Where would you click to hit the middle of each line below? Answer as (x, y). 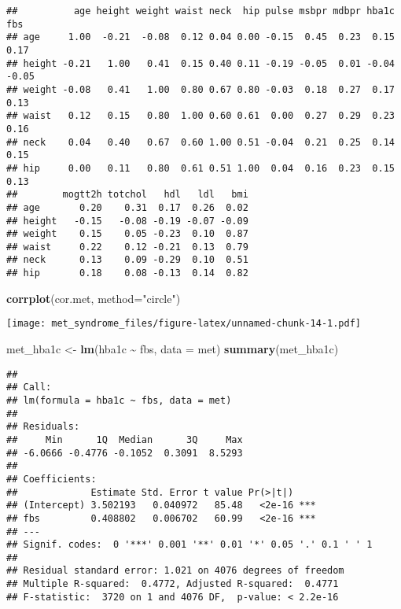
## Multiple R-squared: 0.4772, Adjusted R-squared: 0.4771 (173, 584)
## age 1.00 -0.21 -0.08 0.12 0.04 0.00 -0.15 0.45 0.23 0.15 (200, 37)
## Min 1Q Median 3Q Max (125, 439)
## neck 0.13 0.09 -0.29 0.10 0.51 (127, 260)
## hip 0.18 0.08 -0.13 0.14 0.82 (127, 273)
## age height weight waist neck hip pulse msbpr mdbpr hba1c (200, 11)
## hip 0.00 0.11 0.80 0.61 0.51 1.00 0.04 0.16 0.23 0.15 (200, 168)
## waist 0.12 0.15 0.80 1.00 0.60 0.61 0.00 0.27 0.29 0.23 (200, 116)
